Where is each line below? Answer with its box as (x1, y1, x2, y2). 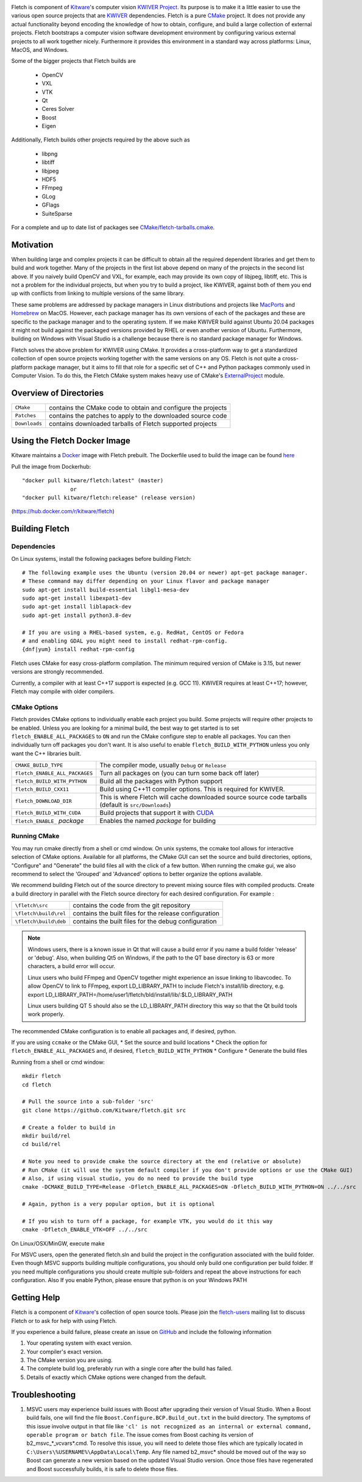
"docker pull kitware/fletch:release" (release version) (22, 494, 196, 501)
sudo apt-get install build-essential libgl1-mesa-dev (22, 586, 190, 593)
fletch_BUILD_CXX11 (15, 786, 69, 793)
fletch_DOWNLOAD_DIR (15, 797, 73, 804)
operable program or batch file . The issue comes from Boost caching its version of (26, 1431, 254, 1438)
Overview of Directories (11, 388, 104, 398)
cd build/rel (22, 1141, 61, 1148)
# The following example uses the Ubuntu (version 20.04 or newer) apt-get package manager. (22, 569, 308, 576)
